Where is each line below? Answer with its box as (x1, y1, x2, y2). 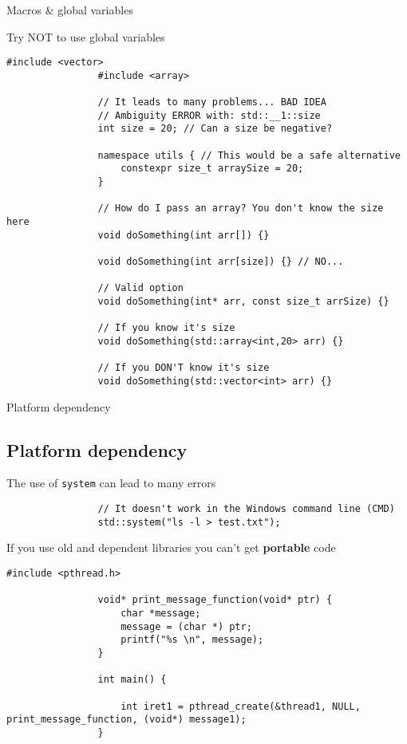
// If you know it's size (97, 322, 235, 334)
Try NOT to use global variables (6, 28, 165, 45)
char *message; (121, 607, 201, 619)
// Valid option (97, 282, 184, 294)
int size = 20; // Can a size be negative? (97, 123, 333, 135)
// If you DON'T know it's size (97, 362, 270, 374)
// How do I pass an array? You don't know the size (97, 203, 384, 215)
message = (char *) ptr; (121, 620, 252, 632)
